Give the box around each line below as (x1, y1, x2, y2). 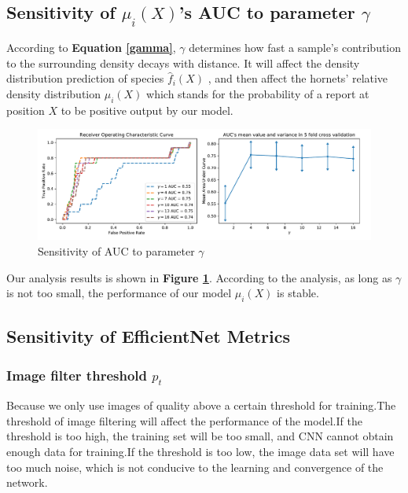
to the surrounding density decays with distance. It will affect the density (6, 54, 360, 71)
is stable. (277, 285, 319, 301)
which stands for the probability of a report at (146, 85, 369, 101)
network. (6, 474, 48, 491)
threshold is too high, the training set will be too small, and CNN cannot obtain (6, 428, 394, 444)
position (6, 101, 45, 118)
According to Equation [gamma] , (6, 39, 176, 55)
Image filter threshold (6, 365, 147, 384)
